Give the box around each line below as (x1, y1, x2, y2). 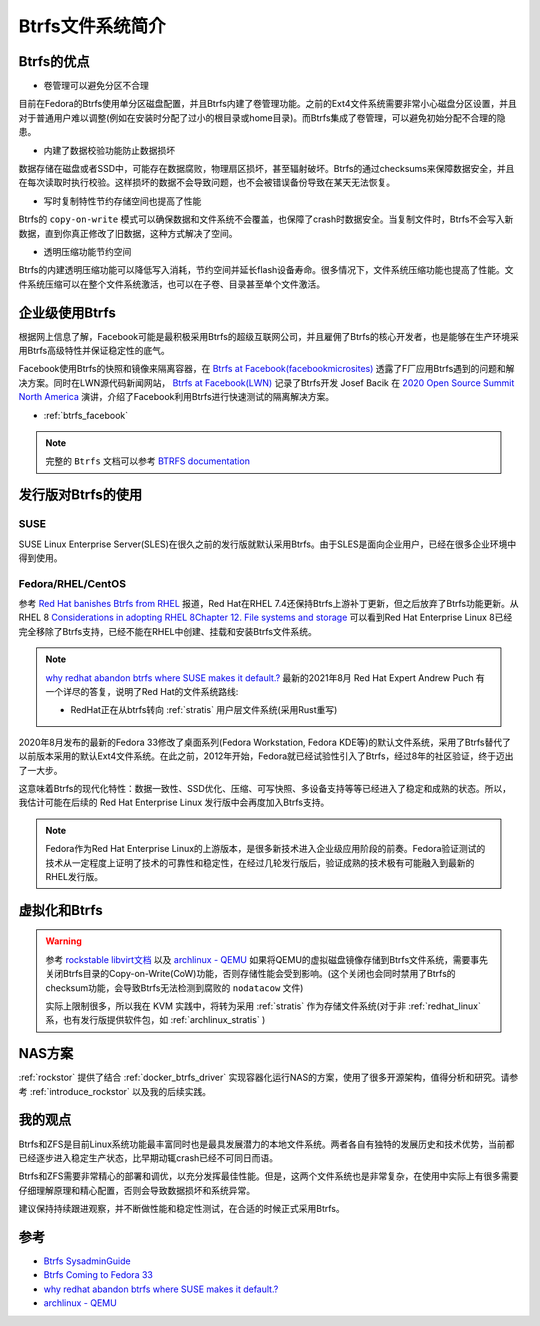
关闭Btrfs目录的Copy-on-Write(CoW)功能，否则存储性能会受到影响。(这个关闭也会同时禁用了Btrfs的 (45, 968, 456, 980)
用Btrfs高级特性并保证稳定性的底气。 (18, 345, 170, 357)
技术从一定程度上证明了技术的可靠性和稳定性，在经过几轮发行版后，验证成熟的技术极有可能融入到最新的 (45, 856, 475, 869)
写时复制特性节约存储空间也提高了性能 (43, 195, 202, 207)
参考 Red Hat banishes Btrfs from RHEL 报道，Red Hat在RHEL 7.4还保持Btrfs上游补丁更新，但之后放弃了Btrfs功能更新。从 (18, 598, 519, 610)
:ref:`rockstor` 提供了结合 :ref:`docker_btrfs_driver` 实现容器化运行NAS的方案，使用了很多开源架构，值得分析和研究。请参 (18, 1071, 519, 1084)
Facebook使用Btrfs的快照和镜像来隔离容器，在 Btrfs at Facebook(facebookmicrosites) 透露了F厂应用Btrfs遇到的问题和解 (18, 363, 515, 375)
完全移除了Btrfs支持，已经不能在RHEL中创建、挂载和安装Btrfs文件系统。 (18, 625, 317, 637)
